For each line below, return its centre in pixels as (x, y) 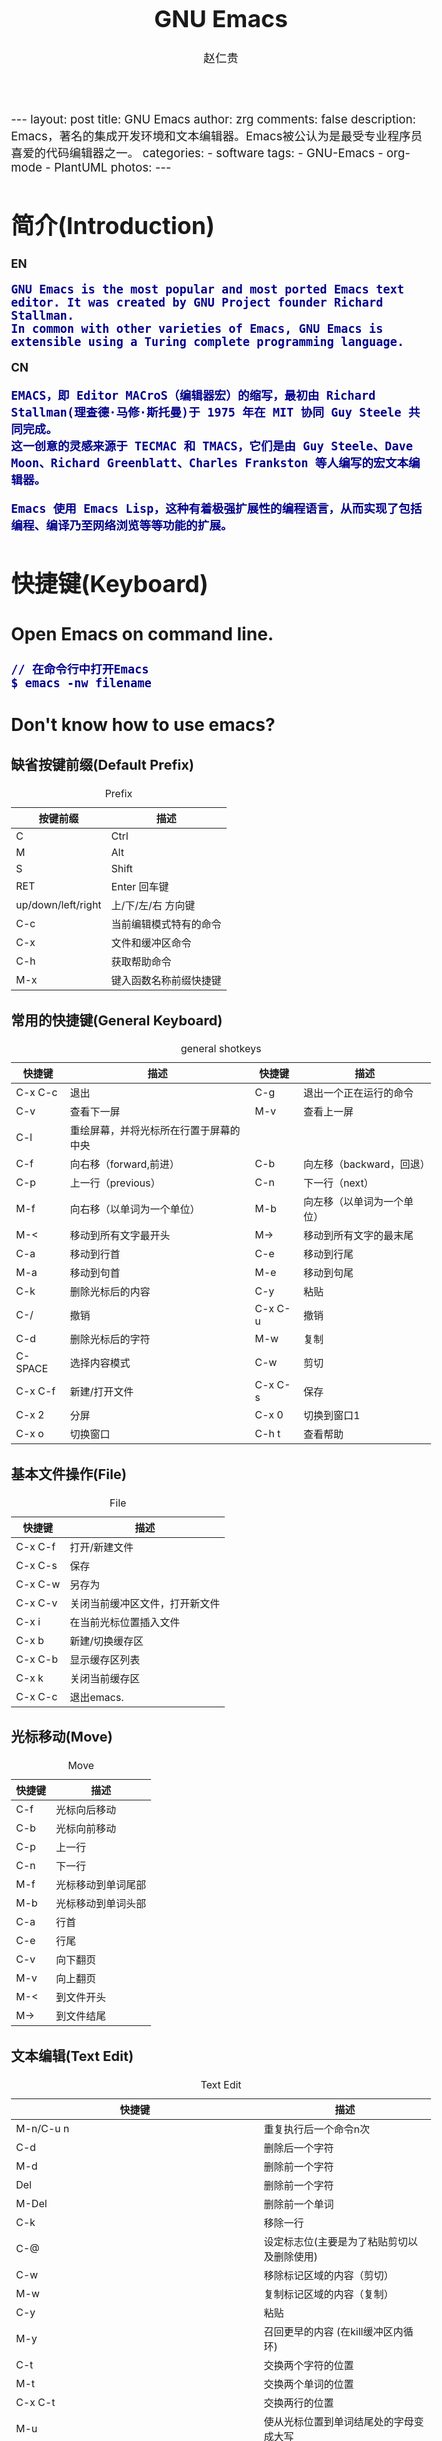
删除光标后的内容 (110, 1292)
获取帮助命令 (141, 962)
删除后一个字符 (299, 2148)
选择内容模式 (100, 1363)
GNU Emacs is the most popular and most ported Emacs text (208, 289)
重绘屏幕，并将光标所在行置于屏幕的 (155, 1131)
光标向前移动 (86, 1829)
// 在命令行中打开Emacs (80, 669)
